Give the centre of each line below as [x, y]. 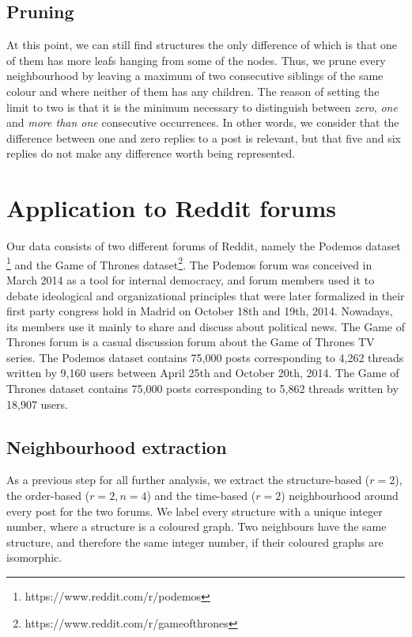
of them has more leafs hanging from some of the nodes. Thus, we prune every [196, 60]
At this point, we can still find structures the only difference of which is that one [202, 45]
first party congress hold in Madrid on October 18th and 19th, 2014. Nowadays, [200, 311]
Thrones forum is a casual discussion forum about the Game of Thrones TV [191, 342]
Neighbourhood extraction [117, 446]
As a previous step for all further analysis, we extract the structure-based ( [188, 480]
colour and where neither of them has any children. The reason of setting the [193, 91]
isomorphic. [34, 557]
